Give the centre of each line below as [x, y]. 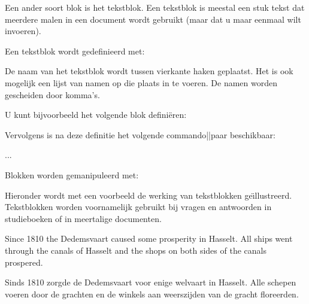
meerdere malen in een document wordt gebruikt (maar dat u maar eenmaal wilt [153, 19]
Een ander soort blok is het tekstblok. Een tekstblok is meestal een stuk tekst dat [155, 7]
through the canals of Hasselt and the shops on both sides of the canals [136, 250]
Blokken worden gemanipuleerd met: [72, 174]
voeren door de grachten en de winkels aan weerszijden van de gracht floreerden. [152, 294]
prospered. [24, 262]
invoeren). [23, 31]
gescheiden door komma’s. [52, 94]
